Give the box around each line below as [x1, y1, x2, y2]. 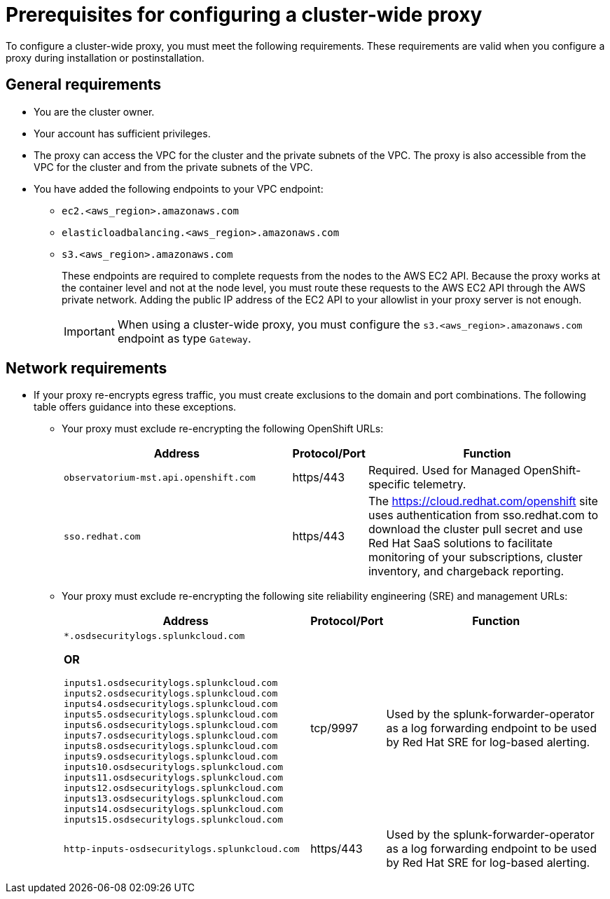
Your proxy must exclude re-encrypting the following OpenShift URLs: [62, 423, 384, 435]
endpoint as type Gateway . [117, 331, 251, 345]
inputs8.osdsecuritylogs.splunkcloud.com [64, 741, 278, 752]
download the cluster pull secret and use [368, 522, 583, 537]
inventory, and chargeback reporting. [368, 564, 564, 579]
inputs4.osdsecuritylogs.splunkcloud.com [64, 699, 278, 710]
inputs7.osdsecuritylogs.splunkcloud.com [64, 730, 278, 741]
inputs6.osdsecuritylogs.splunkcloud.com [64, 720, 278, 731]
